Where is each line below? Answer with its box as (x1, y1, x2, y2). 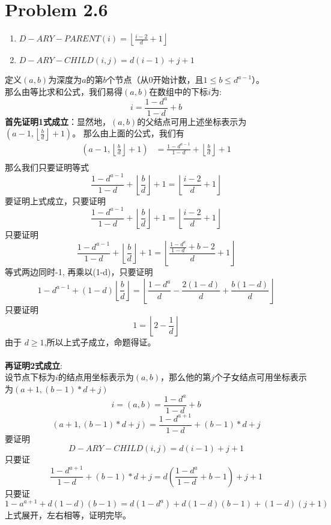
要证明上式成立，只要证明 (5, 194, 106, 207)
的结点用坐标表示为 (58, 371, 134, 383)
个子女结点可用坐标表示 (214, 371, 307, 383)
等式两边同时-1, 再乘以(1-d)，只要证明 (5, 266, 153, 278)
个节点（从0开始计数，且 (106, 73, 204, 86)
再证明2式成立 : (5, 359, 62, 371)
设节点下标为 (5, 371, 55, 383)
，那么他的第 (160, 371, 211, 383)
